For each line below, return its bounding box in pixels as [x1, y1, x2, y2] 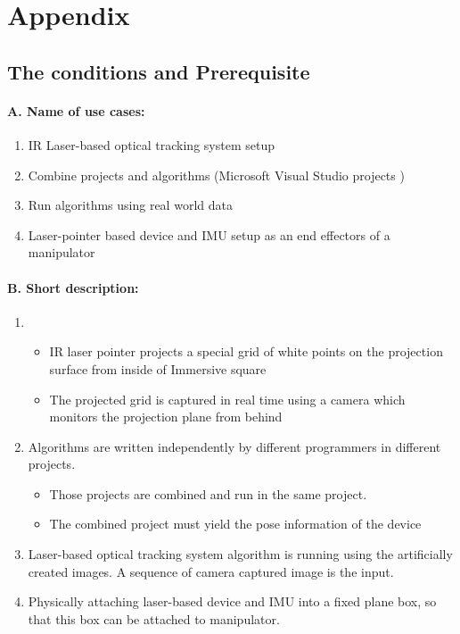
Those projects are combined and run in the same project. [49, 484, 367, 503]
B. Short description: [7, 278, 139, 296]
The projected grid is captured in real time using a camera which [49, 389, 406, 408]
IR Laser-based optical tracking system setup [28, 135, 275, 154]
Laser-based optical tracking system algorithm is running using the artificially [28, 545, 453, 563]
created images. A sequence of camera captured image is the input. [28, 562, 394, 580]
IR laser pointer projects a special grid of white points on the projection [49, 342, 443, 361]
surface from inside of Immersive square [49, 359, 267, 378]
